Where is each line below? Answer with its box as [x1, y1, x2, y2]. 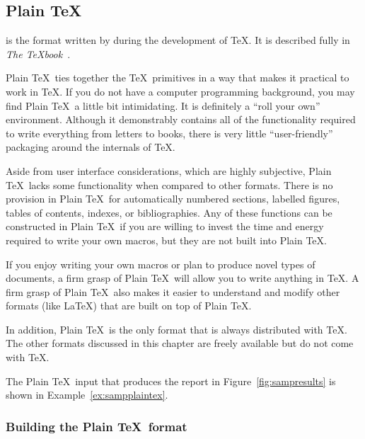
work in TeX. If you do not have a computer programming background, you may [6, 84, 355, 98]
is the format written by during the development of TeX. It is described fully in [6, 33, 350, 47]
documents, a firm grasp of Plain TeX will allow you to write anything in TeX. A [6, 270, 359, 285]
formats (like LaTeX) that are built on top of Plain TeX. [6, 298, 252, 313]
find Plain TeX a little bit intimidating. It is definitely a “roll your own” [6, 98, 320, 113]
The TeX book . [6, 46, 71, 61]
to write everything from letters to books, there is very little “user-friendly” [6, 125, 333, 140]
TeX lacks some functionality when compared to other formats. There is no [6, 177, 333, 192]
